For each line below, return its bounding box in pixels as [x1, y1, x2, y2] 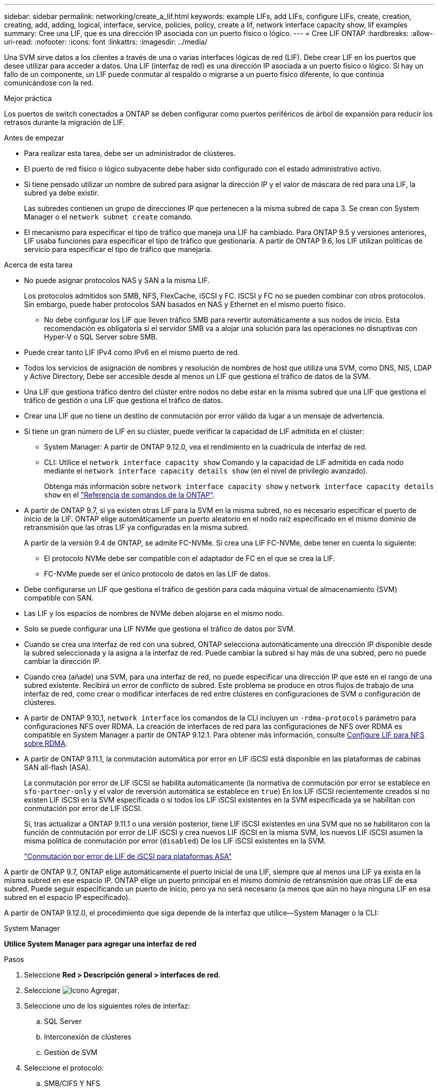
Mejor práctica [4, 94, 52, 102]
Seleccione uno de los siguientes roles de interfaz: [24, 1001, 190, 1010]
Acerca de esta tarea [4, 260, 73, 269]
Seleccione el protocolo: [24, 1063, 104, 1072]
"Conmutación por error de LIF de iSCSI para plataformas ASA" [24, 852, 232, 860]
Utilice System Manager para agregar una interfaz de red [4, 939, 196, 948]
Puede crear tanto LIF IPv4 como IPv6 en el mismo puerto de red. [24, 348, 239, 356]
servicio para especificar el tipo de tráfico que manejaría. [24, 245, 212, 253]
